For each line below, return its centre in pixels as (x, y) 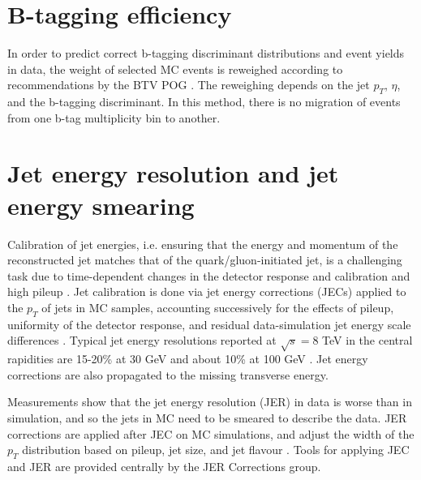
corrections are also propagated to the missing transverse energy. (168, 374)
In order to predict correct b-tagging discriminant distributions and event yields (206, 53)
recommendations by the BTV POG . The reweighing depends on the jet (189, 85)
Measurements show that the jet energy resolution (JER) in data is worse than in (210, 402)
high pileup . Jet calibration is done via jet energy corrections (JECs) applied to (207, 291)
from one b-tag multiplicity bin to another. (114, 117)
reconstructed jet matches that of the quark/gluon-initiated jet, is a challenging (205, 260)
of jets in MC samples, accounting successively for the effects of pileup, (218, 307)
